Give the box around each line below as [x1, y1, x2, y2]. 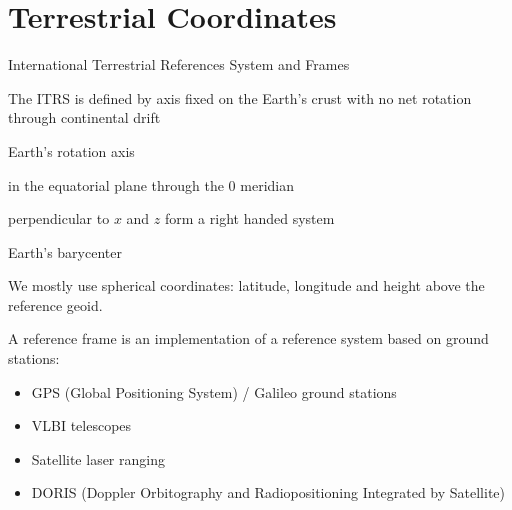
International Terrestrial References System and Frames [8, 54, 350, 75]
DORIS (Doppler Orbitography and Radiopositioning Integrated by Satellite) [31, 482, 506, 503]
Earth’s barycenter [8, 241, 122, 262]
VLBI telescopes [31, 415, 132, 436]
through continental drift [8, 107, 161, 128]
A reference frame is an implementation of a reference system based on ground [8, 328, 489, 349]
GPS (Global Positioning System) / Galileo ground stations [31, 381, 397, 402]
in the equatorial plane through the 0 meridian [8, 174, 294, 195]
